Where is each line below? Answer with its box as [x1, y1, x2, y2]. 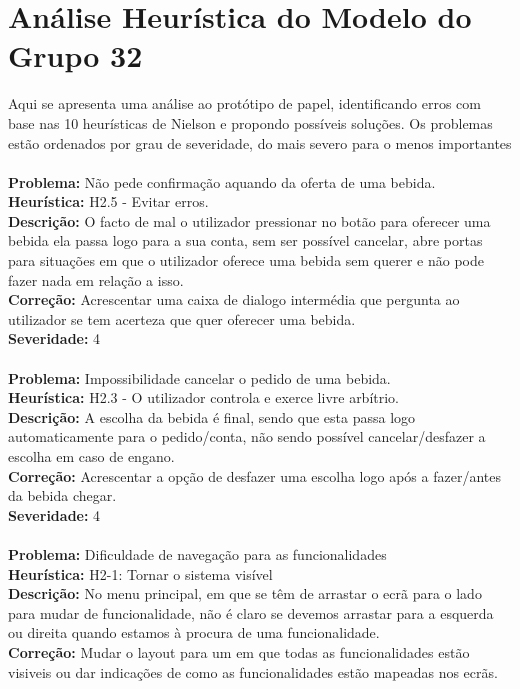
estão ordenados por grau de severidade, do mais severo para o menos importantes [8, 132, 512, 153]
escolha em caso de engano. [8, 446, 175, 466]
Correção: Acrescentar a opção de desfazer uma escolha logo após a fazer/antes [8, 465, 501, 486]
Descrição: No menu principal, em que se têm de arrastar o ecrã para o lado [8, 583, 482, 604]
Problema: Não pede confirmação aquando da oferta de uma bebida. [8, 171, 436, 192]
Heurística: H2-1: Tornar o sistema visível [8, 563, 273, 584]
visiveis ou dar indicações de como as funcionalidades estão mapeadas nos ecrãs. [8, 661, 498, 682]
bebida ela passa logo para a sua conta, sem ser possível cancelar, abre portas [8, 230, 483, 251]
